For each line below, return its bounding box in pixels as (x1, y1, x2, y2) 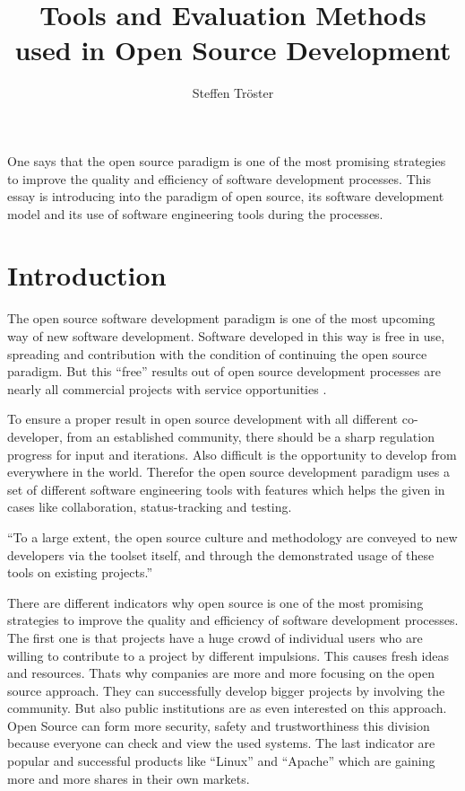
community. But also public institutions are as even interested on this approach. (7, 699, 447, 717)
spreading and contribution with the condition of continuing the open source (7, 344, 427, 363)
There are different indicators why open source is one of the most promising (7, 593, 424, 611)
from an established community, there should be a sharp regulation (66, 426, 435, 445)
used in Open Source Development (14, 31, 452, 68)
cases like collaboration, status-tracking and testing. (7, 497, 292, 516)
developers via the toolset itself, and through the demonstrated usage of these (7, 545, 435, 564)
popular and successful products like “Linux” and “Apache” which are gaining (7, 751, 435, 770)
